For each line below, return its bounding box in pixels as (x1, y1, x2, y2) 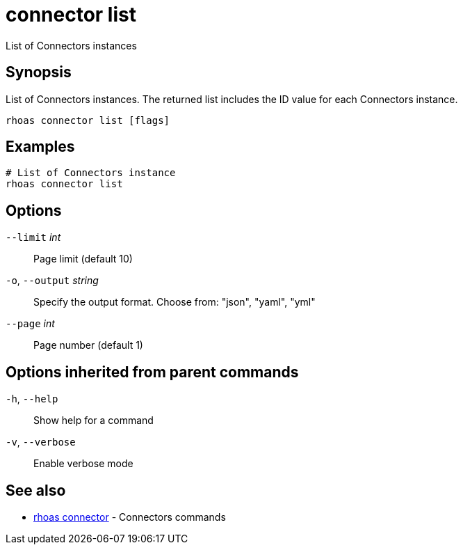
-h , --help (6, 393, 58, 405)
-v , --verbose (6, 436, 76, 448)
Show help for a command (33, 414, 154, 427)
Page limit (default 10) (33, 253, 133, 265)
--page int (6, 317, 55, 330)
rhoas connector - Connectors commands (33, 510, 226, 523)
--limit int (6, 231, 61, 244)
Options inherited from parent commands (6, 363, 299, 381)
